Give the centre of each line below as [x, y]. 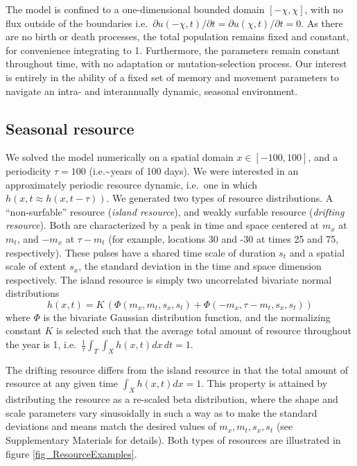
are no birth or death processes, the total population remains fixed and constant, [177, 36]
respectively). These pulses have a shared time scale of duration [141, 252]
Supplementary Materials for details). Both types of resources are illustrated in [173, 440]
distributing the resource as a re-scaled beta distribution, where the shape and [172, 399]
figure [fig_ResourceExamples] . [71, 453]
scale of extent [36, 266]
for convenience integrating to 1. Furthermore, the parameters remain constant [173, 50]
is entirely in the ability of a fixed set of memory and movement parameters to [173, 77]
